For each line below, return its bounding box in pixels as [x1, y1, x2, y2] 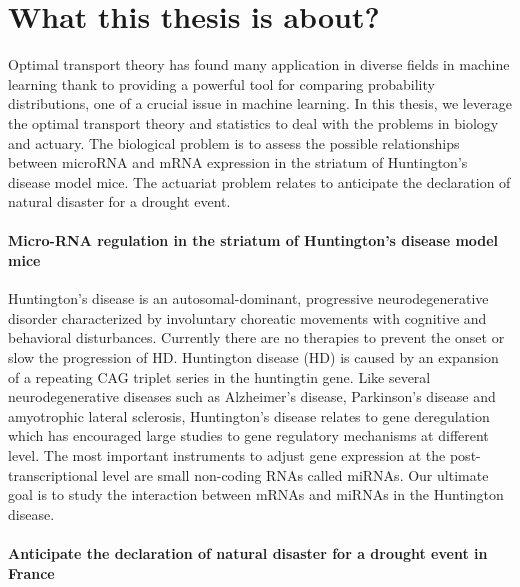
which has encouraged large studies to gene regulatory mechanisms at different [8, 425, 489, 446]
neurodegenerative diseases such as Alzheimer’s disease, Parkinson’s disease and [8, 386, 496, 407]
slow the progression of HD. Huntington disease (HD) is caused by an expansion [8, 347, 499, 368]
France [8, 562, 55, 583]
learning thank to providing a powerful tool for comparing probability [8, 73, 435, 94]
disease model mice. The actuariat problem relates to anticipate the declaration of [8, 171, 511, 192]
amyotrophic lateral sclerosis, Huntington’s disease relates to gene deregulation [8, 405, 490, 426]
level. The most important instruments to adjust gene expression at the [8, 445, 446, 466]
